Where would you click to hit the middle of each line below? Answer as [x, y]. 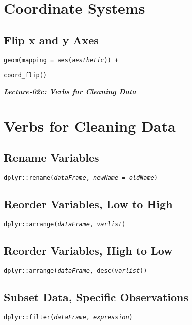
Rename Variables [52, 158]
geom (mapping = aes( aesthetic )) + [61, 60]
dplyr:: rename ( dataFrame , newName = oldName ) [81, 178]
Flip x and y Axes [51, 40]
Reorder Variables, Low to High [88, 204]
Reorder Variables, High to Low [88, 250]
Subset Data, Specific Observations [96, 297]
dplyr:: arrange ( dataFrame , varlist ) [65, 224]
